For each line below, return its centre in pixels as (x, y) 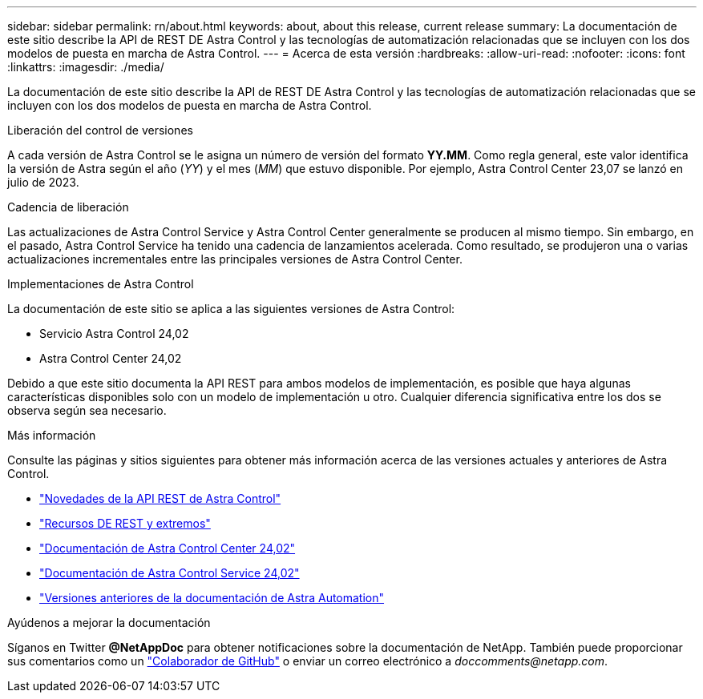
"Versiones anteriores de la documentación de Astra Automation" (212, 598)
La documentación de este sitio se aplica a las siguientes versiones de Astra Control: (231, 309)
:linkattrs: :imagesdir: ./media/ (86, 67)
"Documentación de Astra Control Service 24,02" (170, 573)
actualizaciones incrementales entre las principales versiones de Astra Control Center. (235, 259)
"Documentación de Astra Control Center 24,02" (168, 548)
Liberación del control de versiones (100, 130)
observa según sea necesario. (87, 410)
